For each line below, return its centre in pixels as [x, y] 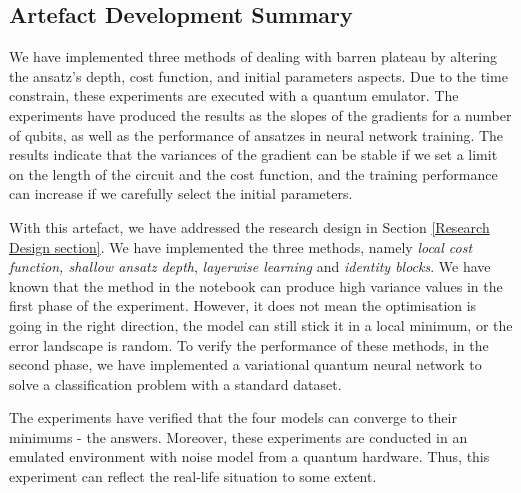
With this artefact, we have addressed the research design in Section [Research [249, 226]
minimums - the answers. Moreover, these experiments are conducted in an [238, 436]
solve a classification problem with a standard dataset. [175, 383]
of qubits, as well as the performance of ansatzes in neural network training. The [256, 134]
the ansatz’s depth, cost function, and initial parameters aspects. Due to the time [258, 75]
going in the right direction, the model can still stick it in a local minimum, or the [261, 324]
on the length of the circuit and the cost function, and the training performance [253, 173]
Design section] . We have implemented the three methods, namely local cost [241, 246]
